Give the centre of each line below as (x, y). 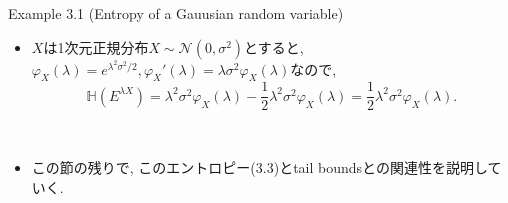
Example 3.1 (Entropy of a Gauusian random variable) (176, 13)
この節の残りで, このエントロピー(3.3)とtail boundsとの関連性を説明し (259, 167)
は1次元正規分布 (96, 46)
